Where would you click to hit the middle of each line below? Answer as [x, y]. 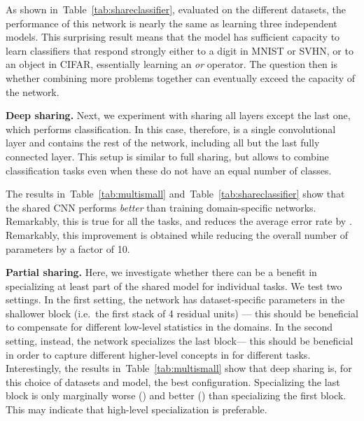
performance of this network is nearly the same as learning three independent [171, 23]
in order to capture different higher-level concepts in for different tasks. [158, 354]
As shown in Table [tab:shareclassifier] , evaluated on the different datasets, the [176, 9]
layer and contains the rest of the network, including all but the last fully [163, 143]
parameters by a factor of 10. [68, 248]
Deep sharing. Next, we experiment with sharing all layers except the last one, [178, 115]
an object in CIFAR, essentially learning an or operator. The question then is [171, 64]
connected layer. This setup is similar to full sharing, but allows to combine [167, 156]
